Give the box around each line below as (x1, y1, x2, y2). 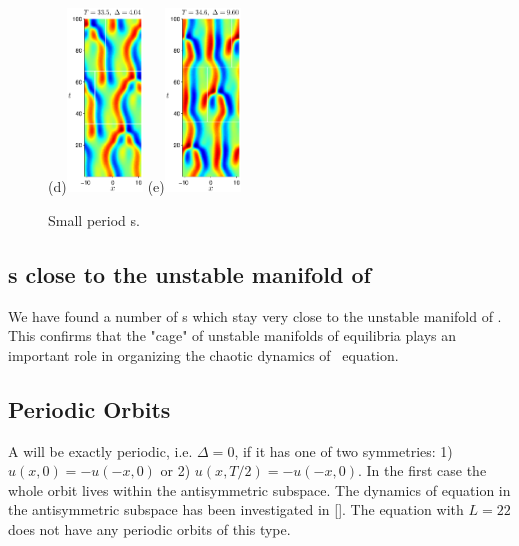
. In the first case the (357, 460, 487, 481)
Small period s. (48, 209, 140, 230)
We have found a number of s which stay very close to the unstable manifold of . (8, 305, 502, 326)
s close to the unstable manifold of (8, 258, 371, 289)
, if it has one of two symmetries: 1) (234, 440, 453, 461)
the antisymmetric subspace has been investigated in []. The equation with (8, 499, 464, 520)
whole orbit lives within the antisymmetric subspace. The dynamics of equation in (8, 479, 511, 500)
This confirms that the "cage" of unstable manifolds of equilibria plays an (8, 325, 457, 346)
